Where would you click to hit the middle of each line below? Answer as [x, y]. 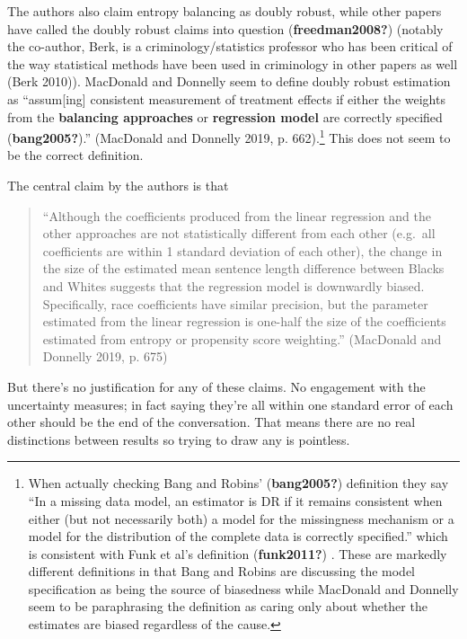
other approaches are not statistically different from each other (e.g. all [239, 233]
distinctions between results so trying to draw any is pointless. [179, 439]
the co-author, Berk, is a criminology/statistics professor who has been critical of [230, 46]
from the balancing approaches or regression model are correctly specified [225, 116]
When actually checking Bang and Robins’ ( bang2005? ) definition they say [238, 483]
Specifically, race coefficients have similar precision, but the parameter [235, 303]
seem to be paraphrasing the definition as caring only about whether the [228, 606]
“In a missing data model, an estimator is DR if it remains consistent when [235, 500]
